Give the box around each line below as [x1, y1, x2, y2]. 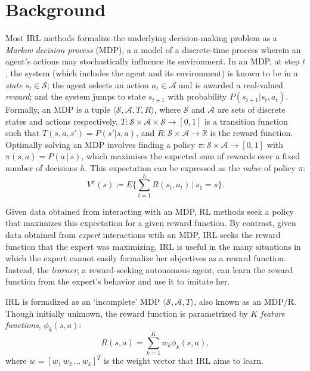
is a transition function [204, 115, 288, 127]
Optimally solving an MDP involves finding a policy [5, 138, 196, 150]
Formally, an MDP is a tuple [5, 103, 110, 116]
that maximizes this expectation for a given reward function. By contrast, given [5, 217, 296, 229]
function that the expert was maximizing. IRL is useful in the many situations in [5, 240, 301, 252]
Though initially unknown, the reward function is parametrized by [5, 307, 248, 319]
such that [5, 126, 40, 139]
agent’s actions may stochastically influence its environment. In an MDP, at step [5, 55, 300, 67]
